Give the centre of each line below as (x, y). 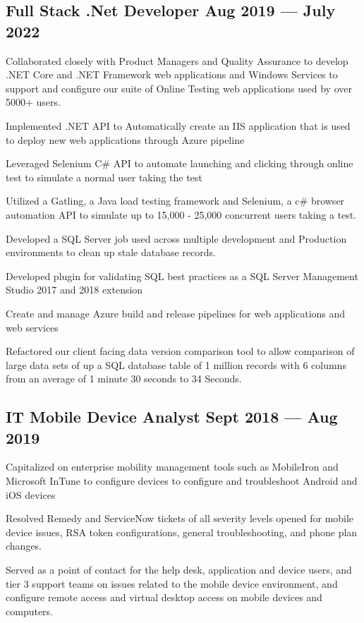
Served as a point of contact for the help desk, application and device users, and (179, 570)
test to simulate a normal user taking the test (104, 177)
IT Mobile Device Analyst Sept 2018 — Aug (172, 417)
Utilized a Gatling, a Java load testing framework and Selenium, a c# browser (175, 201)
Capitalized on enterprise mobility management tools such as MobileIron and (172, 467)
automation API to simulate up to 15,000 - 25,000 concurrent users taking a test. (181, 214)
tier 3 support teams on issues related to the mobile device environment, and (172, 583)
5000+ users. (33, 102)
